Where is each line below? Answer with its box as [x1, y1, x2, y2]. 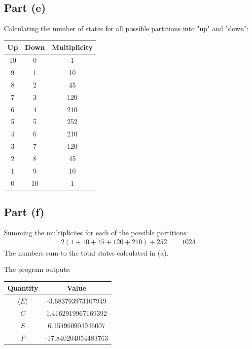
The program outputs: [4, 264, 71, 274]
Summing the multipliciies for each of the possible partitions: [4, 227, 188, 237]
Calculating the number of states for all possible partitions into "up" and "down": [4, 23, 249, 34]
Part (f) [4, 204, 44, 219]
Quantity [7, 283, 38, 293]
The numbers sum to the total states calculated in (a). [4, 247, 169, 258]
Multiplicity [51, 42, 93, 52]
